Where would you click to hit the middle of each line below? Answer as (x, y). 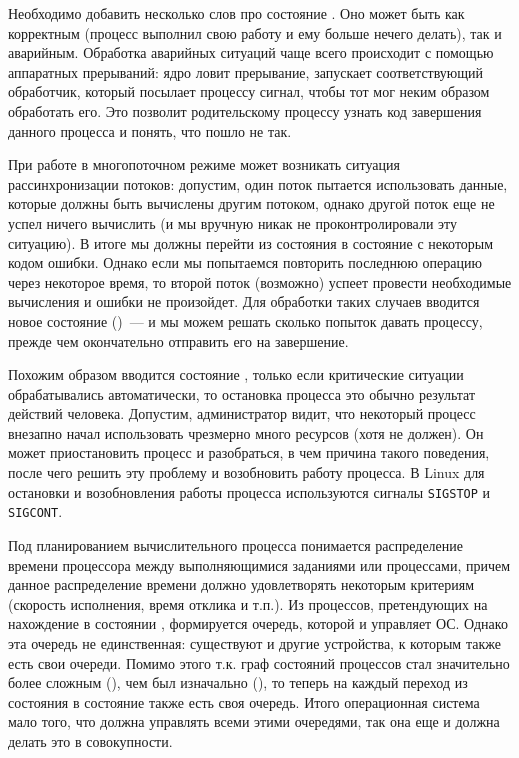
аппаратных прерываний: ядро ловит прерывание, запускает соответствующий (246, 71)
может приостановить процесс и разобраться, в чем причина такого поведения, (249, 452)
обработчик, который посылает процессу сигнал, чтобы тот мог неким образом (249, 91)
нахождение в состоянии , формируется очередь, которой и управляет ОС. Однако (258, 623)
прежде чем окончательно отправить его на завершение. (178, 340)
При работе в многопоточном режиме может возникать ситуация (204, 164)
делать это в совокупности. (90, 740)
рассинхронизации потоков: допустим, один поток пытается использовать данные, (258, 183)
